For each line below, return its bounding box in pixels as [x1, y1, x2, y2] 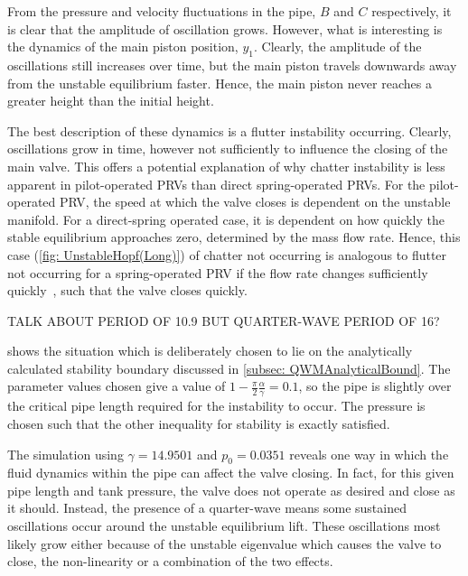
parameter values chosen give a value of [7, 376, 226, 395]
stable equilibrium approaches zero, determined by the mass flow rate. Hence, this [7, 228, 461, 246]
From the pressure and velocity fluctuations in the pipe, [7, 2, 316, 20]
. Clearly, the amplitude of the [253, 37, 422, 56]
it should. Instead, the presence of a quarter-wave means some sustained [7, 498, 407, 517]
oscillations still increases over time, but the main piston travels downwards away [7, 55, 457, 74]
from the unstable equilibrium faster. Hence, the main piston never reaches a [7, 73, 432, 92]
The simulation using [7, 444, 124, 463]
